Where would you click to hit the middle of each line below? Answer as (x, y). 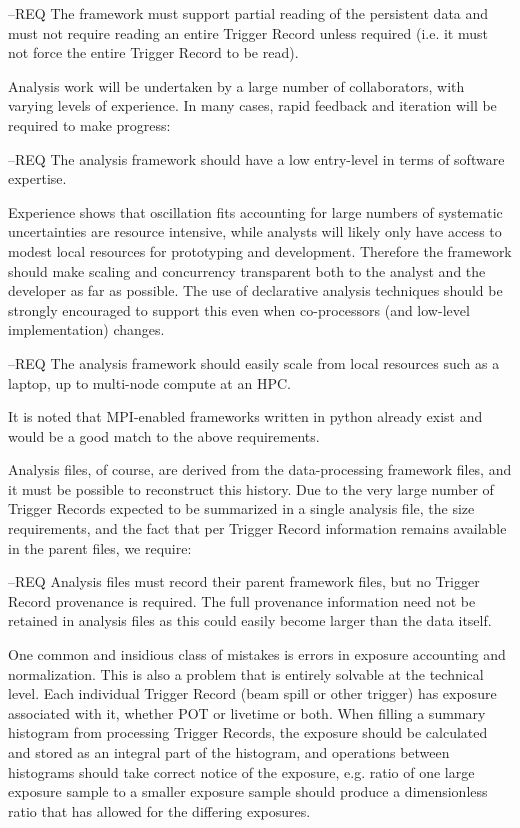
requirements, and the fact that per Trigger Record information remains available (257, 528)
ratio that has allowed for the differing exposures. (159, 810)
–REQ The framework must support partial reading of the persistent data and (248, 13)
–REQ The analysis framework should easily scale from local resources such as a (254, 362)
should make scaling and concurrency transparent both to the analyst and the (247, 270)
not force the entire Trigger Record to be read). (153, 52)
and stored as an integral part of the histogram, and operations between (229, 752)
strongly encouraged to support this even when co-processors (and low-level (239, 309)
